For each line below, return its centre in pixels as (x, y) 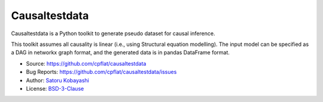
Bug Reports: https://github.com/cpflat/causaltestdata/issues (101, 72)
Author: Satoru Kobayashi (57, 80)
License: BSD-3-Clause (55, 88)
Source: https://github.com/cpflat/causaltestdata (86, 63)
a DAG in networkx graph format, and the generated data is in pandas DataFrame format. (121, 52)
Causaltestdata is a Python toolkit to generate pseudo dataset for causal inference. (113, 33)
